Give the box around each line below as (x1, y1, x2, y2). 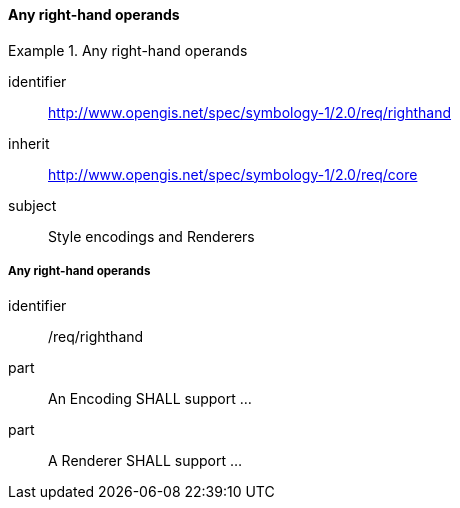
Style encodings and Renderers (48, 227, 255, 245)
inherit (8, 134, 50, 152)
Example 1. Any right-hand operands (8, 41, 248, 59)
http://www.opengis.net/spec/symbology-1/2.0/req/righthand (48, 103, 452, 121)
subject (8, 196, 57, 214)
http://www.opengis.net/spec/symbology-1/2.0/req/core (48, 165, 418, 183)
